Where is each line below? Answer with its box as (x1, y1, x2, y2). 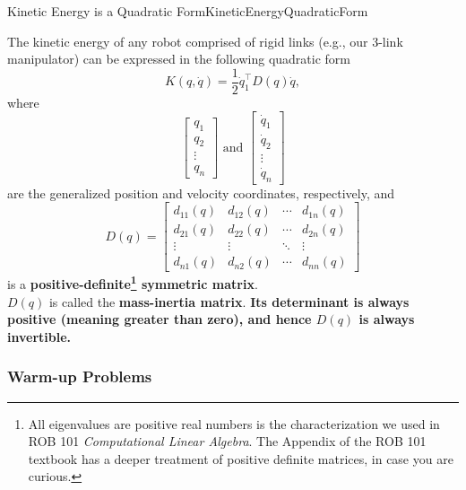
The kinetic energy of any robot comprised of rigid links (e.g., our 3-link (7, 31, 403, 50)
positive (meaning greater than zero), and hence (7, 310, 312, 328)
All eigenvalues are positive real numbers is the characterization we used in (28, 414, 440, 433)
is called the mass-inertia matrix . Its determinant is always (48, 292, 410, 311)
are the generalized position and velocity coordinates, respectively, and (7, 183, 395, 202)
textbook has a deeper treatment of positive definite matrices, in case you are (28, 449, 453, 468)
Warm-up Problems (7, 365, 152, 388)
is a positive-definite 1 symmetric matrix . (7, 272, 258, 293)
